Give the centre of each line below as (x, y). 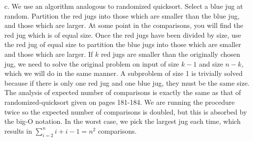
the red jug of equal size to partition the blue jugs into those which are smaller (123, 44)
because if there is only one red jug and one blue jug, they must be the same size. (127, 82)
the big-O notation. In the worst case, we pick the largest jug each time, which (123, 121)
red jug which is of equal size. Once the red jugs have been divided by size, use (123, 35)
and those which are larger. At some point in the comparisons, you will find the (124, 25)
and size (211, 63)
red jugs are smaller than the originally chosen (170, 54)
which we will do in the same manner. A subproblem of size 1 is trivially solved (124, 73)
